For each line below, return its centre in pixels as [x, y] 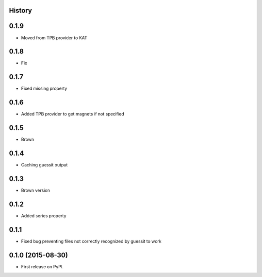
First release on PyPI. [42, 266]
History [21, 10]
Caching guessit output [44, 165]
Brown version [36, 190]
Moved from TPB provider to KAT [54, 38]
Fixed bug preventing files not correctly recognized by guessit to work [91, 241]
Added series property [44, 215]
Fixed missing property [44, 89]
